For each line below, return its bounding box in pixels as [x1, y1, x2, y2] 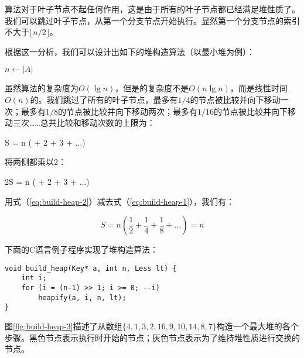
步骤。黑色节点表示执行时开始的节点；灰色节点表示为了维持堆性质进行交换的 [5, 331, 300, 343]
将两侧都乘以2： [5, 156, 66, 168]
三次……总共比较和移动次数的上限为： [12, 116, 155, 129]
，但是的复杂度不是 [115, 82, 189, 94]
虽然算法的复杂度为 [5, 82, 78, 94]
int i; [21, 274, 47, 283]
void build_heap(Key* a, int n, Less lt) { [5, 264, 177, 273]
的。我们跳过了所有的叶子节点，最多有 [30, 93, 178, 105]
